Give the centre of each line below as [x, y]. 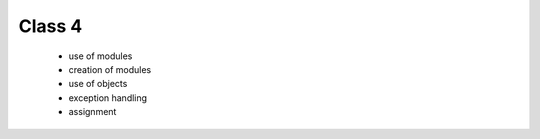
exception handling [108, 97]
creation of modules [110, 69]
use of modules [100, 56]
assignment [92, 112]
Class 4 [50, 26]
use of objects [98, 84]
